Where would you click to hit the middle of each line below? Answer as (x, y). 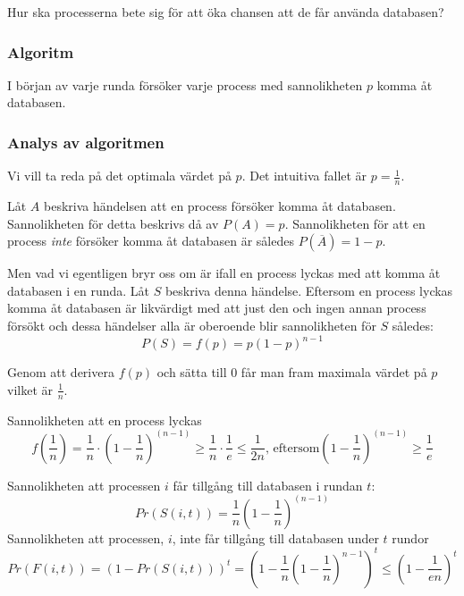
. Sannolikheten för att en (355, 223)
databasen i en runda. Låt (78, 290)
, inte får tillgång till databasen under (275, 537)
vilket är (30, 389)
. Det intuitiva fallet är (304, 176)
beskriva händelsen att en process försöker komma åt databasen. (220, 206)
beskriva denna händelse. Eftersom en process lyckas (309, 290)
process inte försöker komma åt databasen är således (151, 241)
